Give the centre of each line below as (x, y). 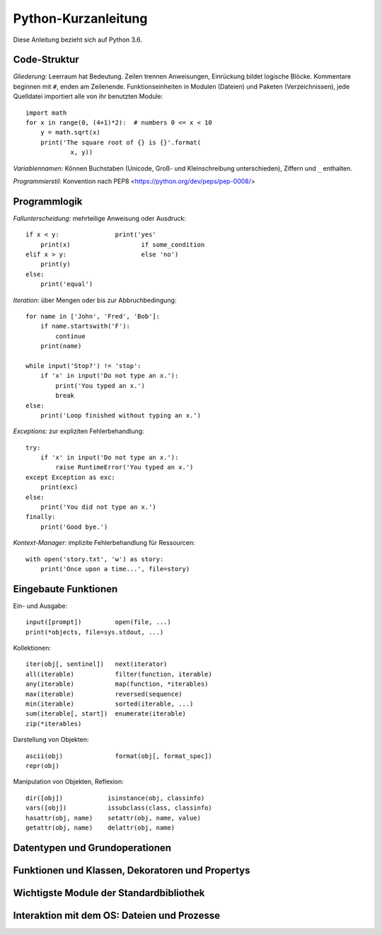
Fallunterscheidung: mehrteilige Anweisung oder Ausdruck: (100, 218)
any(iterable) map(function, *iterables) (117, 684)
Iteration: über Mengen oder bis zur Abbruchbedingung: (95, 300)
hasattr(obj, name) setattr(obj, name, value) (114, 818)
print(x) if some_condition (122, 245)
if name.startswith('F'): (85, 326)
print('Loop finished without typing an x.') (121, 415)
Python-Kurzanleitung (80, 18)
